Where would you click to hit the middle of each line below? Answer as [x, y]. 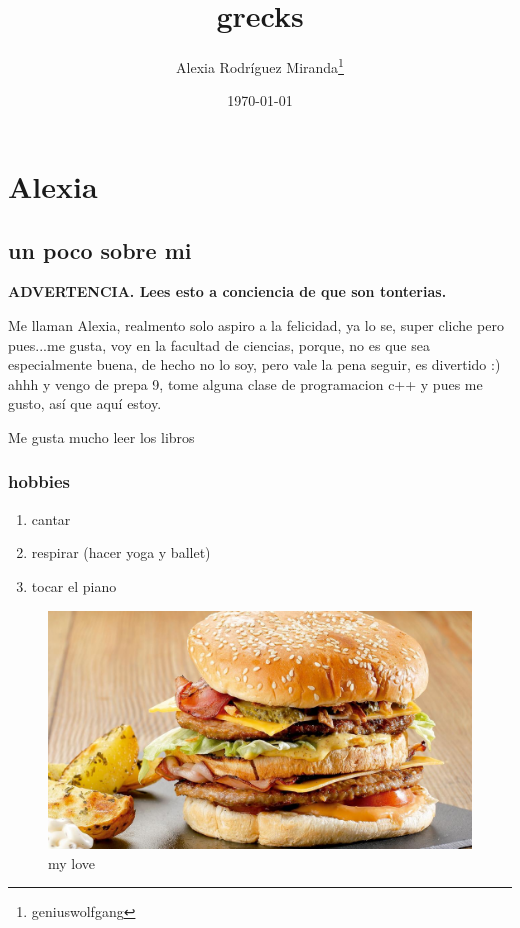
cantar [51, 518]
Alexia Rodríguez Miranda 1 [260, 65]
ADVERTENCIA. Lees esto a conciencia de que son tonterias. [227, 291]
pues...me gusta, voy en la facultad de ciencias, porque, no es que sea [219, 344]
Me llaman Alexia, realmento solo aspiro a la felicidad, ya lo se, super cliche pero [256, 324]
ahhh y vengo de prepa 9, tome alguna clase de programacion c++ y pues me [245, 383]
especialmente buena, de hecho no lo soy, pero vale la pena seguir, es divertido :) [254, 364]
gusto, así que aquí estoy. [85, 403]
